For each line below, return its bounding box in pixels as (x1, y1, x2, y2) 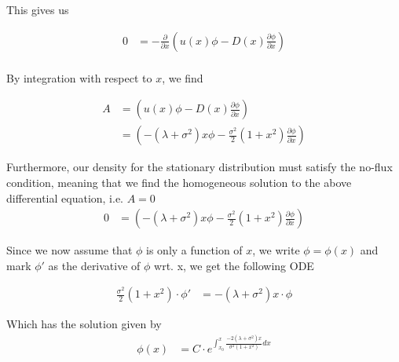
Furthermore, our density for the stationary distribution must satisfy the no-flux (6, 159, 393, 175)
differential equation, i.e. (6, 189, 124, 206)
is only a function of (146, 242, 243, 258)
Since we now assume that (6, 242, 133, 258)
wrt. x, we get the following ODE (154, 257, 314, 273)
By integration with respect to (6, 69, 152, 86)
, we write (252, 242, 300, 258)
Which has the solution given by (6, 316, 162, 332)
